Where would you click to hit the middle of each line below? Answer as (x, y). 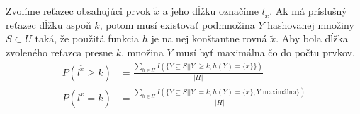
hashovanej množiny (311, 24)
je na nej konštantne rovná (209, 38)
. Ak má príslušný (308, 11)
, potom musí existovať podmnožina (177, 24)
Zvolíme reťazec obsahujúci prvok (78, 11)
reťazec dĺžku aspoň (49, 24)
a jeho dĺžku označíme (210, 11)
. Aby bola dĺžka (312, 38)
